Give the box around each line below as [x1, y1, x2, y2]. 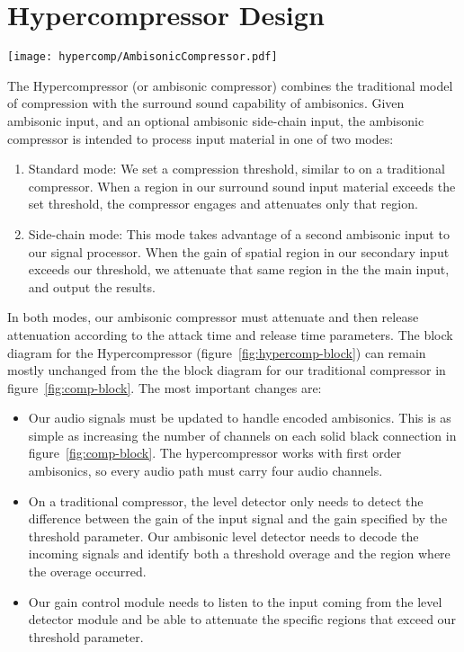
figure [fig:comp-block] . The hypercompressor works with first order [28, 443, 402, 462]
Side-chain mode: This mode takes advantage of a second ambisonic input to [28, 224, 450, 243]
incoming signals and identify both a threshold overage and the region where [28, 544, 451, 563]
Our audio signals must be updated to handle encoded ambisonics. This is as [28, 408, 451, 427]
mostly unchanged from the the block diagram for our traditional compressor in [7, 361, 446, 380]
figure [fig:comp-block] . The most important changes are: [7, 378, 322, 397]
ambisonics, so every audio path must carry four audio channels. [28, 461, 383, 480]
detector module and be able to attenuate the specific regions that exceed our [28, 610, 456, 629]
